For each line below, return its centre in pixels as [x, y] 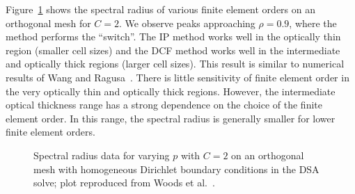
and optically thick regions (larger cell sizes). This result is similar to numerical [175, 64]
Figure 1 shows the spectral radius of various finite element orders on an [160, 9]
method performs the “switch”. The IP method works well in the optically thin [173, 37]
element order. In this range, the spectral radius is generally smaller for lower [171, 118]
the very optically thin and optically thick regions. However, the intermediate [171, 91]
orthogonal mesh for [48, 23]
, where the [313, 23]
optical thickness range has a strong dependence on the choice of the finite [164, 105]
